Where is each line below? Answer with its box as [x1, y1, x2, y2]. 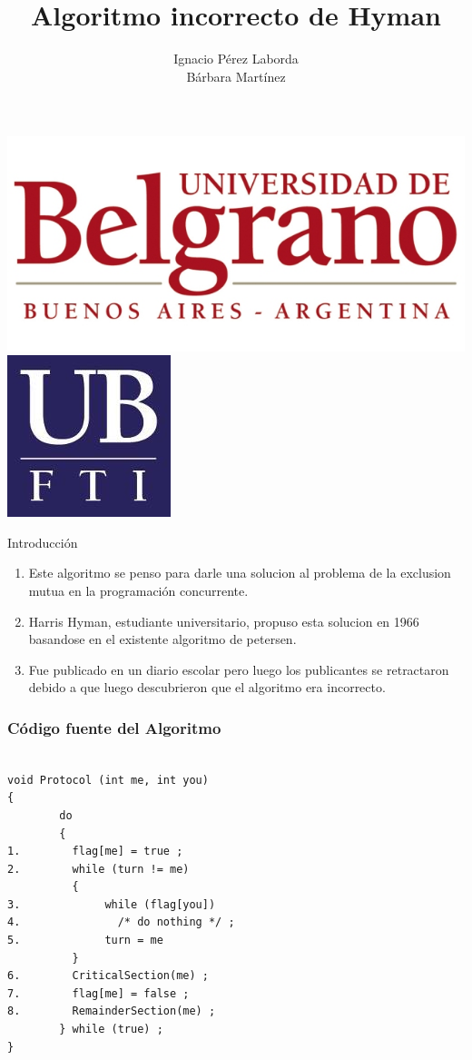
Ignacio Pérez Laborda [173, 49, 299, 68]
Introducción [7, 532, 78, 551]
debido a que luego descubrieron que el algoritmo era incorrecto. [28, 678, 386, 697]
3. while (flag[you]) [7, 897, 216, 911]
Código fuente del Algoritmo [7, 716, 221, 738]
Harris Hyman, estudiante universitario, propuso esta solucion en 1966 [28, 611, 419, 630]
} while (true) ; [59, 1023, 163, 1036]
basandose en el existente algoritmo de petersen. [28, 629, 297, 649]
